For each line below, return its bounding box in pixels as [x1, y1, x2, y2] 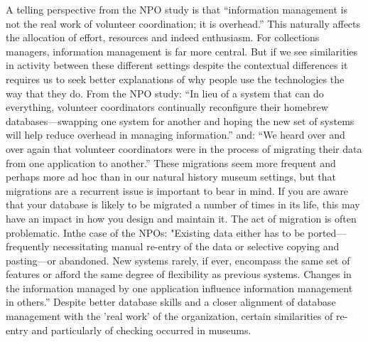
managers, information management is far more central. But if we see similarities [6, 43, 358, 58]
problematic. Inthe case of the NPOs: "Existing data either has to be [6, 225, 305, 240]
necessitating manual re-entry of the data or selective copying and [53, 239, 340, 254]
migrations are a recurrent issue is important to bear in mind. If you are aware [6, 183, 349, 198]
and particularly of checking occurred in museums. [31, 322, 251, 337]
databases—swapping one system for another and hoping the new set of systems [6, 113, 355, 128]
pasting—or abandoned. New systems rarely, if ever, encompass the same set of [6, 252, 350, 267]
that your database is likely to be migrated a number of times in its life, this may [6, 197, 360, 212]
